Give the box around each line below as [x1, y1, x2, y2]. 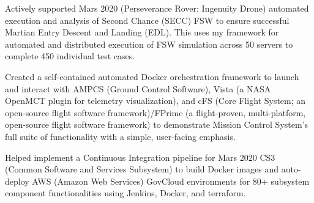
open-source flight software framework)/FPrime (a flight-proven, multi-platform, [5, 106, 306, 119]
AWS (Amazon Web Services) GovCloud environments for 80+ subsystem [32, 174, 310, 187]
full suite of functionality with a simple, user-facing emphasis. [5, 130, 236, 142]
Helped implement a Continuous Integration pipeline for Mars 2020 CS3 [5, 150, 275, 163]
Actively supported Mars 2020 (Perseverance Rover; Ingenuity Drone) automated [5, 2, 309, 14]
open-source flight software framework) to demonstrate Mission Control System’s [5, 118, 308, 131]
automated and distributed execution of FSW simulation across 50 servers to [5, 37, 293, 50]
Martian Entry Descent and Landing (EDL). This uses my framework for [5, 26, 279, 39]
